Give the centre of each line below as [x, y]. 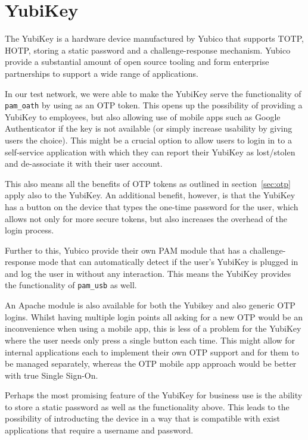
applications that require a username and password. [99, 430]
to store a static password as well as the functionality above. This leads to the [147, 406]
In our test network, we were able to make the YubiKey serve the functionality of [153, 93]
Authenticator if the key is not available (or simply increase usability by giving [149, 128]
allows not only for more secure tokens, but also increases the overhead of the [146, 218]
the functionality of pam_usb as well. [71, 285]
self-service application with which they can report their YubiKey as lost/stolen [150, 152]
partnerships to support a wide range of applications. [102, 73]
